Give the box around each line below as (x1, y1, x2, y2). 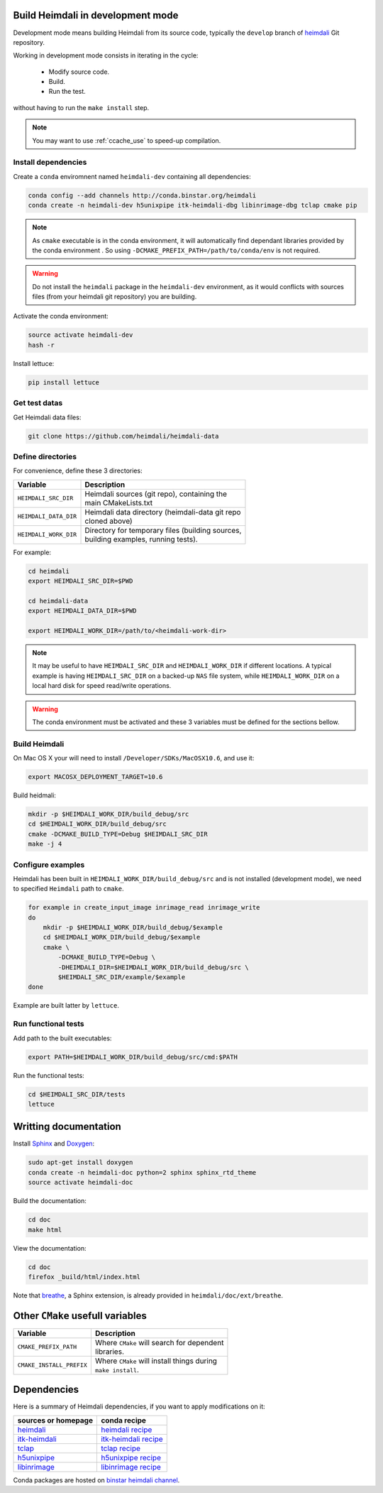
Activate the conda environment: (13, 312, 109, 320)
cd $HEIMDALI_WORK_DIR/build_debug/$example (43, 933, 201, 942)
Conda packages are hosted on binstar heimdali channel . (13, 1475, 180, 1484)
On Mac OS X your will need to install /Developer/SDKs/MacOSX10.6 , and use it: (13, 754, 255, 762)
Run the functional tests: (13, 1071, 84, 1079)
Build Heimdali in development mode (13, 9, 179, 21)
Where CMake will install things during (94, 1356, 218, 1366)
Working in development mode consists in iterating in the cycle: (13, 51, 199, 60)
